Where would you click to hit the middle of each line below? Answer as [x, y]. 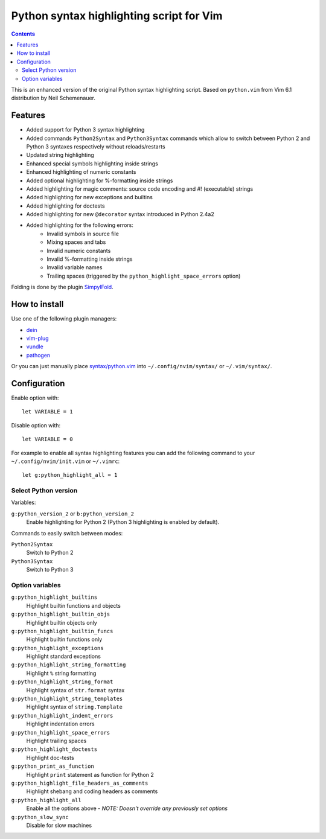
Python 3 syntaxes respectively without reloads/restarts [96, 146]
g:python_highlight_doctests [54, 749]
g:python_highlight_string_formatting [69, 665]
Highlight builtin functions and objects [73, 605]
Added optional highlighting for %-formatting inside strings [100, 180]
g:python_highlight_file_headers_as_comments [80, 783]
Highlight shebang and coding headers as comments [92, 791]
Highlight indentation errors [60, 724]
